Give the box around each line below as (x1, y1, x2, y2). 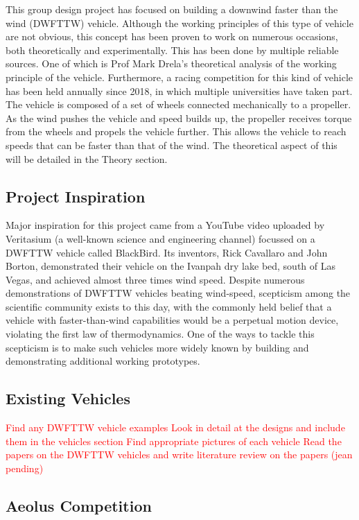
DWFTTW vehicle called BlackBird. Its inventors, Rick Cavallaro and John (6, 245, 328, 259)
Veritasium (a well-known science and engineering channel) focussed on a (6, 231, 315, 245)
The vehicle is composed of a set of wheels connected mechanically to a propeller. (6, 97, 351, 112)
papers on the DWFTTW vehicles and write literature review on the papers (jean (6, 447, 353, 462)
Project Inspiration (6, 185, 146, 207)
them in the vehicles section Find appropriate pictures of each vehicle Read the (6, 433, 342, 448)
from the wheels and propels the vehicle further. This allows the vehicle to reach (6, 124, 347, 139)
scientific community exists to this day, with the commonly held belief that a (6, 299, 332, 313)
